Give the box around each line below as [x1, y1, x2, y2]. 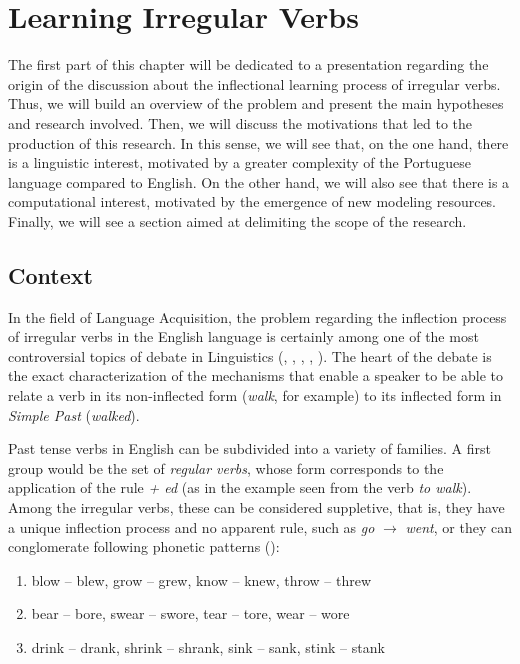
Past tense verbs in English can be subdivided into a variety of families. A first [8, 438, 491, 459]
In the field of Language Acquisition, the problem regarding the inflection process [8, 306, 507, 327]
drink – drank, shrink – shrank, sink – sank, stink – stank [31, 636, 385, 657]
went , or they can [405, 516, 512, 537]
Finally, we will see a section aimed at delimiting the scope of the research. [8, 210, 467, 231]
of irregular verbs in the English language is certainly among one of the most [8, 326, 479, 347]
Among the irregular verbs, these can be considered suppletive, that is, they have [8, 497, 505, 518]
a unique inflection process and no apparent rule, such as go [8, 516, 375, 537]
